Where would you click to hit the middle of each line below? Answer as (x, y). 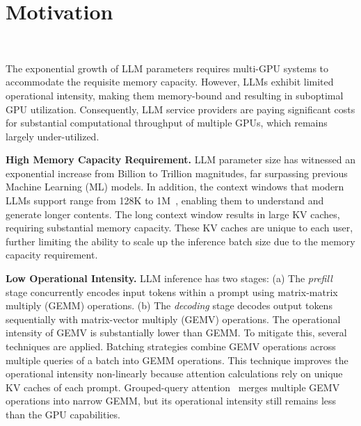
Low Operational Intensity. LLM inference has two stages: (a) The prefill (169, 278)
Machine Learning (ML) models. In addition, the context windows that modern (175, 187)
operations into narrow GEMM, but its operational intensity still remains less (171, 401)
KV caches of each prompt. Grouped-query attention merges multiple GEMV (173, 387)
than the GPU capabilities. (63, 414)
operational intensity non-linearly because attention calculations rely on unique (174, 374)
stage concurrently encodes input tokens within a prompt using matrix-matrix (172, 292)
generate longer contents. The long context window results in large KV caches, (173, 214)
